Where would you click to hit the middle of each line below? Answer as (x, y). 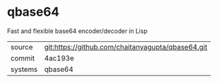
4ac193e (59, 58)
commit (23, 58)
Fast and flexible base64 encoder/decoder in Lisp (77, 31)
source (22, 47)
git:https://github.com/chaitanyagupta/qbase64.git (126, 47)
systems (24, 69)
